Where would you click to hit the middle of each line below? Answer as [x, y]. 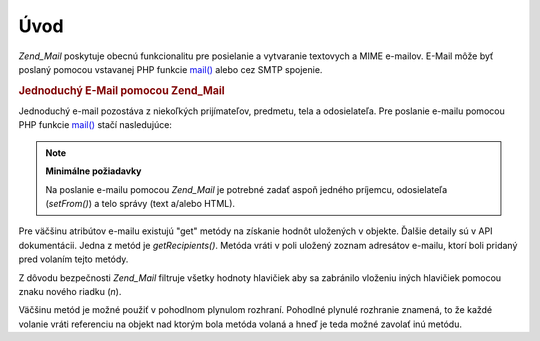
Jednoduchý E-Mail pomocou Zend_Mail [121, 90]
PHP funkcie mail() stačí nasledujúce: [95, 125]
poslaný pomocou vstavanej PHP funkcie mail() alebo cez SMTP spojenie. [170, 69]
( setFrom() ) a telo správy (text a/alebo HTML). [140, 203]
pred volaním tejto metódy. [73, 259]
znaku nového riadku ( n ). [70, 291]
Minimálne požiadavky [93, 171]
